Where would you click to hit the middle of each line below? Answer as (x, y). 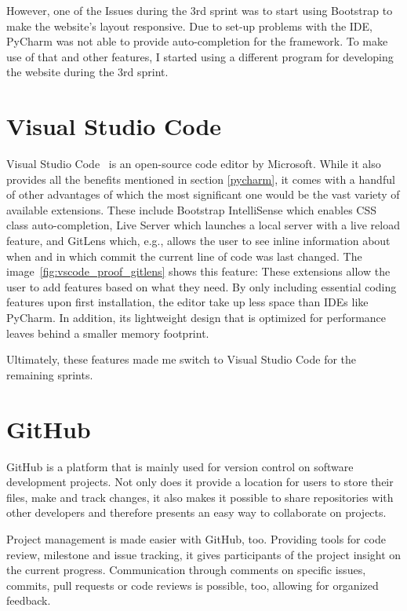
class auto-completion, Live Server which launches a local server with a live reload (203, 225)
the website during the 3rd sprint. (87, 72)
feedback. (29, 600)
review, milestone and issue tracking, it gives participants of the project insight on (204, 554)
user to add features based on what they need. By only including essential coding (202, 286)
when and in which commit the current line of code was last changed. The (184, 256)
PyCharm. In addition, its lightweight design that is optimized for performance (196, 318)
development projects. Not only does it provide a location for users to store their (200, 482)
